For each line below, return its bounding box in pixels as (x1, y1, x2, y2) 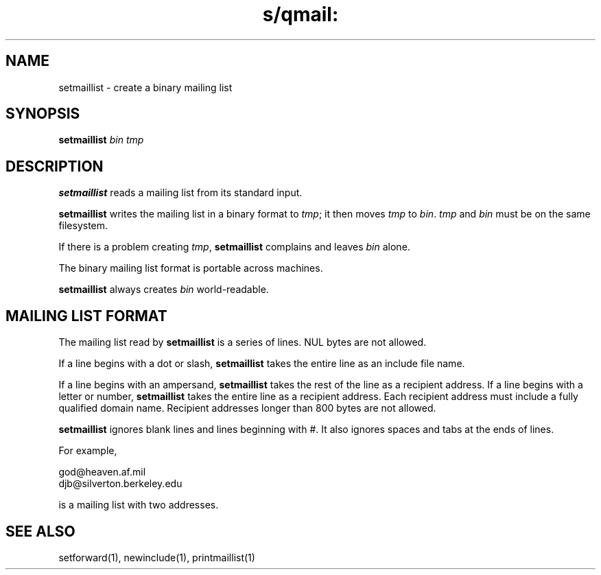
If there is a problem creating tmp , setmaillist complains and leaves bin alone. (58, 241, 410, 253)
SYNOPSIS (5, 105, 80, 123)
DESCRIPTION (5, 157, 104, 175)
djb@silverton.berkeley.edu (58, 478, 182, 490)
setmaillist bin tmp (58, 134, 144, 146)
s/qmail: (262, 3, 339, 26)
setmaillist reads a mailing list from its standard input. (58, 187, 303, 199)
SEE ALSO (5, 522, 75, 540)
